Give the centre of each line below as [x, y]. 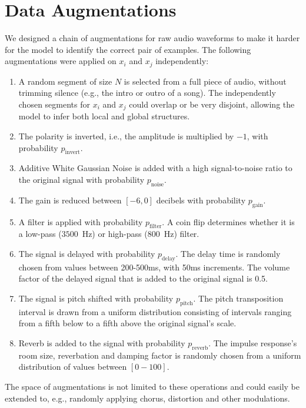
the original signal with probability [82, 179]
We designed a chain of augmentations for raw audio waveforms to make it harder [152, 38]
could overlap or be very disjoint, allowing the [212, 104]
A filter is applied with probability [81, 221]
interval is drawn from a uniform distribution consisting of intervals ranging [155, 311]
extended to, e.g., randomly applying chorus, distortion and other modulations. [147, 398]
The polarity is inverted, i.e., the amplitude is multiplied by [126, 136]
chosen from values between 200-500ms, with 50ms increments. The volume [154, 267]
